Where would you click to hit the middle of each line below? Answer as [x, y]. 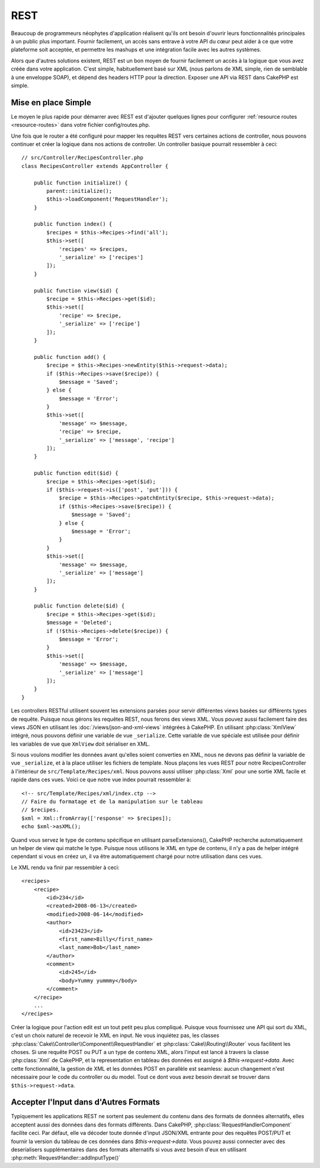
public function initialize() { [81, 183]
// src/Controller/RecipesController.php [82, 158]
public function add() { [70, 357]
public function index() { [73, 224]
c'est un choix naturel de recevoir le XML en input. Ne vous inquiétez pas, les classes [115, 1036]
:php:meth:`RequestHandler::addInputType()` [66, 1158]
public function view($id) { [76, 290]
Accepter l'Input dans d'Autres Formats [85, 1102]
